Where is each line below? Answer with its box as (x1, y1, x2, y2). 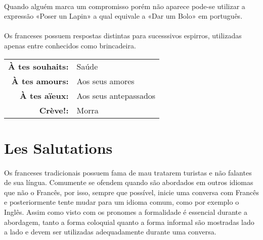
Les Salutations (4, 137, 113, 158)
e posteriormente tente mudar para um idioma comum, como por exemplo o (4, 197, 239, 207)
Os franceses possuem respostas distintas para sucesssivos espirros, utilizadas (4, 30, 242, 41)
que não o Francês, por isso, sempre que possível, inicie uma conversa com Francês (4, 187, 259, 197)
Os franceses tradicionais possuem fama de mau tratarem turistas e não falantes (4, 167, 252, 177)
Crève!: (39, 104, 69, 116)
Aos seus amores (76, 75, 135, 87)
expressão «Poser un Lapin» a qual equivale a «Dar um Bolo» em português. (4, 11, 243, 21)
